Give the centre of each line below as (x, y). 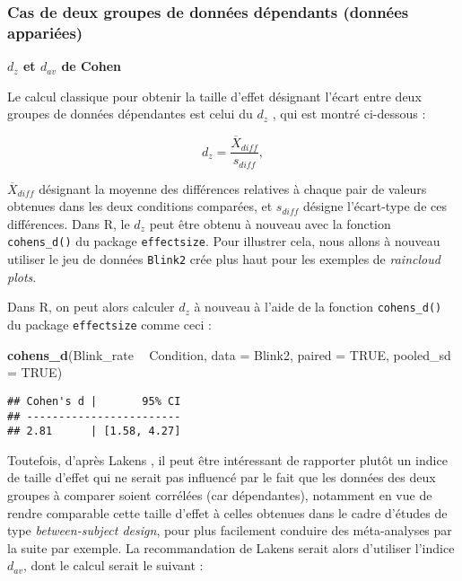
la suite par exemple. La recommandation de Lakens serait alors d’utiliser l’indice (231, 547)
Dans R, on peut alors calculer (91, 307)
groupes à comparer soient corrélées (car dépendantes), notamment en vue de (220, 495)
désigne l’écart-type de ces (375, 206)
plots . (22, 276)
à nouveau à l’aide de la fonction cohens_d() (318, 307)
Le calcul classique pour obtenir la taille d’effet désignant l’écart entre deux (214, 96)
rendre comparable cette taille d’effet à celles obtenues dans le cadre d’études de (227, 512)
